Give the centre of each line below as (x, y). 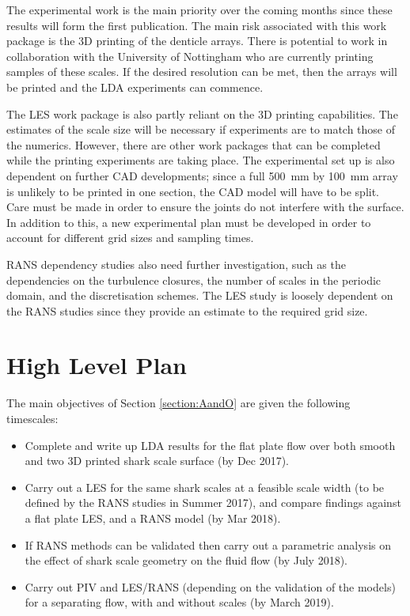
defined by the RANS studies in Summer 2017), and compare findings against (213, 503)
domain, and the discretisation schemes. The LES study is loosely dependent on (200, 295)
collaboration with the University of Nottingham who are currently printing (190, 56)
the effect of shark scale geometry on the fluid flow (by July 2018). (186, 560)
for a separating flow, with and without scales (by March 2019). (179, 602)
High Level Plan (97, 365)
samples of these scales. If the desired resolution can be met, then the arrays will (202, 72)
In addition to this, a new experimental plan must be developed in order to (189, 222)
